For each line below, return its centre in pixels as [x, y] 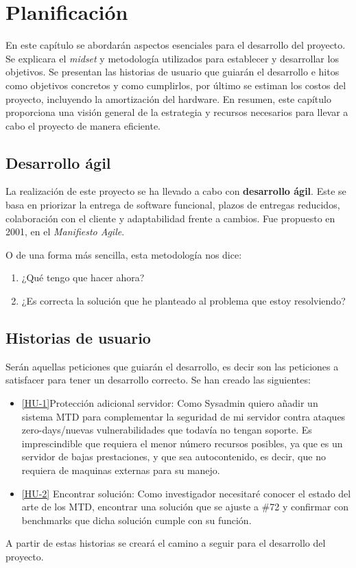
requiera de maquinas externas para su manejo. [121, 470]
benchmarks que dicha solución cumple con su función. [137, 520]
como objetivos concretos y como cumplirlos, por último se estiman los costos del [176, 85]
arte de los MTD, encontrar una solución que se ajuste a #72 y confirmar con [185, 507]
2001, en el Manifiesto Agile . [65, 232]
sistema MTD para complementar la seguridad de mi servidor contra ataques [183, 416]
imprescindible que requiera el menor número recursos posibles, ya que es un [182, 443]
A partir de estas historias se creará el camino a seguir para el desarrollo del [166, 543]
